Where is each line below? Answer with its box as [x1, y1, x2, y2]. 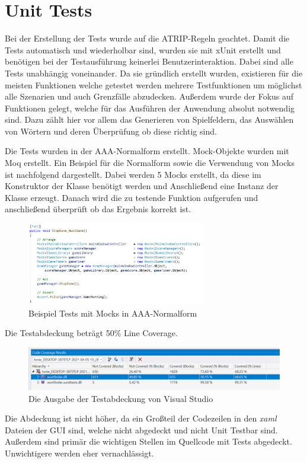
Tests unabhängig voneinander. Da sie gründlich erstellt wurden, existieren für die [5, 66, 303, 79]
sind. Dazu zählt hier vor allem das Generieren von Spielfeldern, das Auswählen [5, 113, 294, 126]
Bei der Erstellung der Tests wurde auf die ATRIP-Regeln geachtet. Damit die [5, 32, 290, 44]
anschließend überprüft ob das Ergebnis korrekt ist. [5, 203, 191, 215]
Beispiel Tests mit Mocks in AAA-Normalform [28, 306, 197, 319]
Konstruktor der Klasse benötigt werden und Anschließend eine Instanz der [5, 180, 279, 192]
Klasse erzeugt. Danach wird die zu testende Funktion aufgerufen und [5, 191, 258, 203]
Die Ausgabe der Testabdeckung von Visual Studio [28, 392, 213, 404]
